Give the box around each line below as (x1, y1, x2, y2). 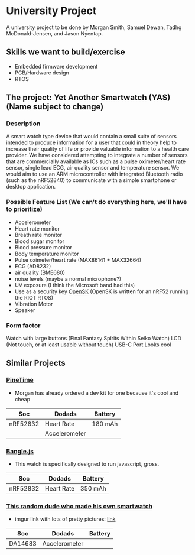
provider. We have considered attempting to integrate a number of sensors (6, 152, 188, 159)
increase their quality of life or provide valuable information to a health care (6, 145, 190, 152)
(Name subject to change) (6, 102, 104, 112)
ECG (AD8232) (14, 262, 51, 270)
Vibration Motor (14, 300, 53, 307)
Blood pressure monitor (14, 244, 73, 251)
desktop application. (6, 183, 56, 190)
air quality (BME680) (14, 269, 66, 276)
